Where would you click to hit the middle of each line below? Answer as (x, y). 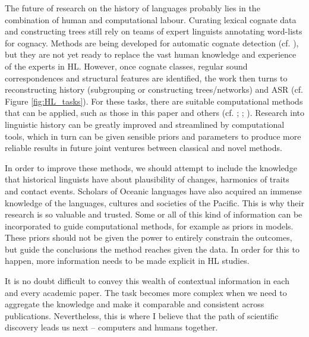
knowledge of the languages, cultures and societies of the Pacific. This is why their (154, 202)
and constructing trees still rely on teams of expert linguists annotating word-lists (154, 31)
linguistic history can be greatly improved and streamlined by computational (145, 124)
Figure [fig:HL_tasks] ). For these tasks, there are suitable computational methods (154, 101)
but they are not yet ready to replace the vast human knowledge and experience (151, 54)
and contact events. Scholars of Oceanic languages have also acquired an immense (153, 190)
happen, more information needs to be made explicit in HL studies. (127, 261)
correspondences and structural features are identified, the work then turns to (146, 78)
